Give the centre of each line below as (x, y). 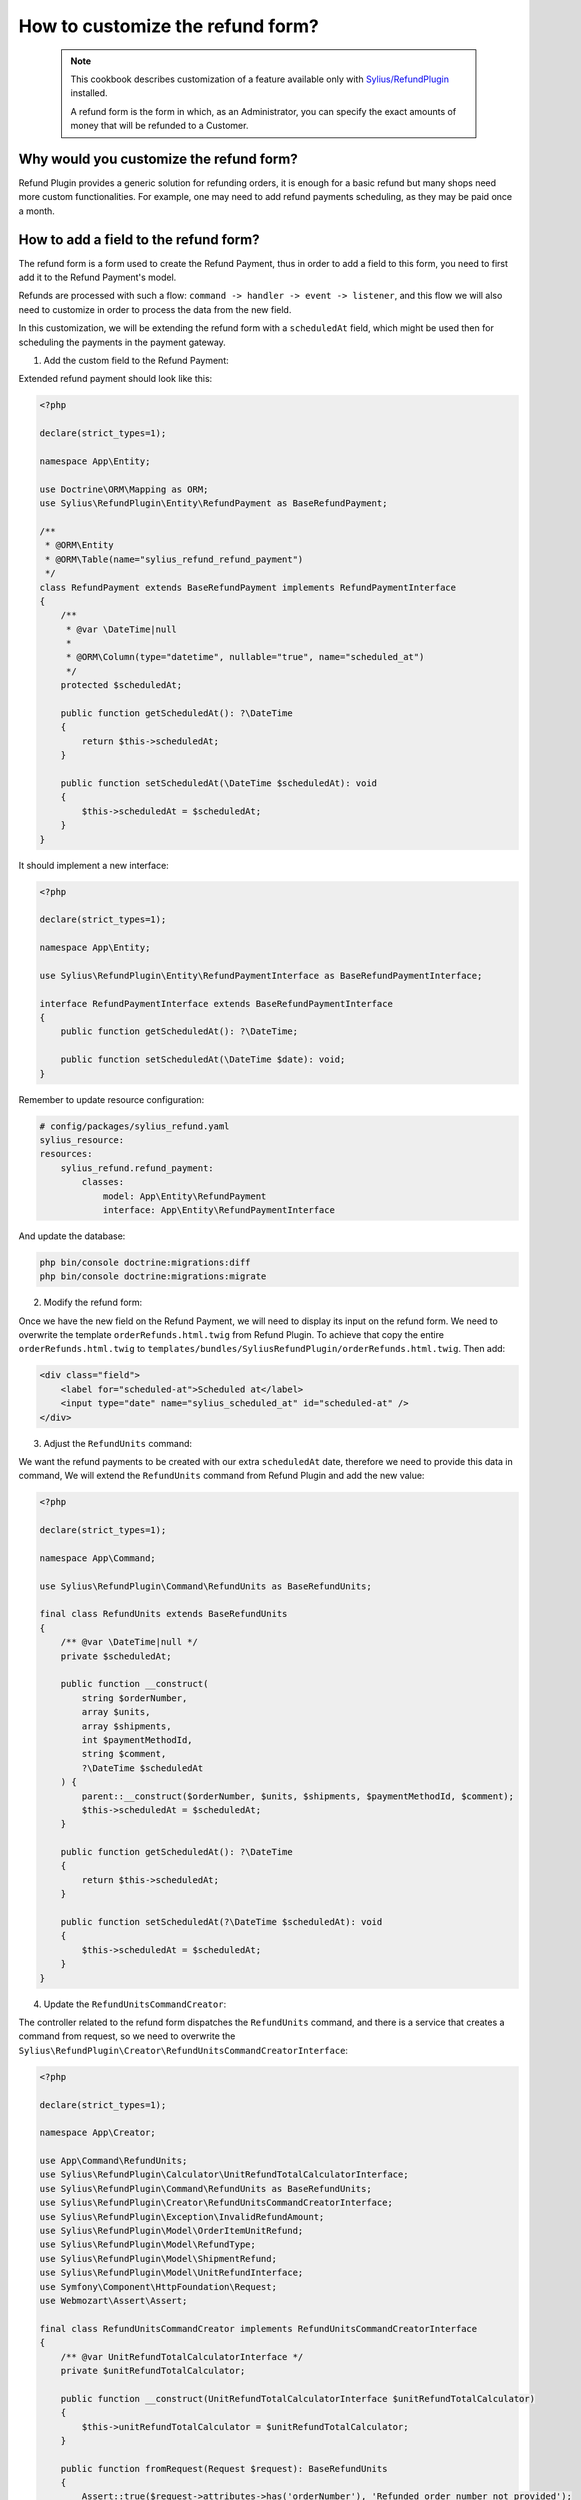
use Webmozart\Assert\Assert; (113, 2300)
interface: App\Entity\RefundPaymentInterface (218, 1209)
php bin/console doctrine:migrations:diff (145, 1262)
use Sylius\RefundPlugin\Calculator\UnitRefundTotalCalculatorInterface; (224, 2174)
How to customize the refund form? (168, 26)
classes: (103, 1182)
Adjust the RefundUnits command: (118, 1443)
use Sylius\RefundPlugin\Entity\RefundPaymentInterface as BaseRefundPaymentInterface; (261, 975)
